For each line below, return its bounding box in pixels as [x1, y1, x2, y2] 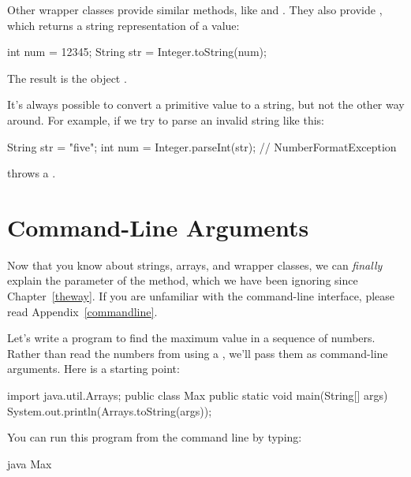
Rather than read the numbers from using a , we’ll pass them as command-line [7, 345, 388, 361]
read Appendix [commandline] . [7, 303, 158, 319]
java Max [7, 455, 52, 471]
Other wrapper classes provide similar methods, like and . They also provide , [7, 2, 383, 17]
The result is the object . [7, 69, 127, 86]
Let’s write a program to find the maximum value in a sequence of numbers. [7, 330, 376, 346]
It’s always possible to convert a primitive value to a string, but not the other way [7, 96, 405, 113]
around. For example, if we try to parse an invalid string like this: [7, 111, 324, 128]
